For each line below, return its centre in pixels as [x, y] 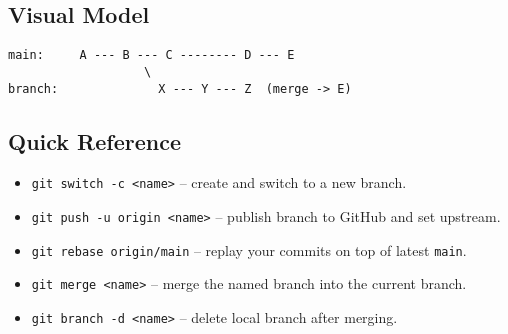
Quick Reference [94, 140]
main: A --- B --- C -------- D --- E [151, 55]
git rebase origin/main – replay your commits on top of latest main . [249, 249]
